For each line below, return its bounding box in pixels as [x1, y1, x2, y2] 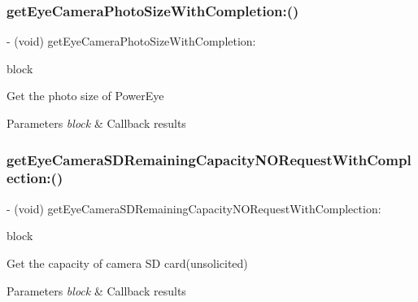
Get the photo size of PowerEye [7, 87, 164, 104]
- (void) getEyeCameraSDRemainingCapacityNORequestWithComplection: [7, 199, 381, 217]
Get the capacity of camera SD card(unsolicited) [7, 254, 248, 271]
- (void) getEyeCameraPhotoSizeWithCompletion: [7, 33, 256, 50]
